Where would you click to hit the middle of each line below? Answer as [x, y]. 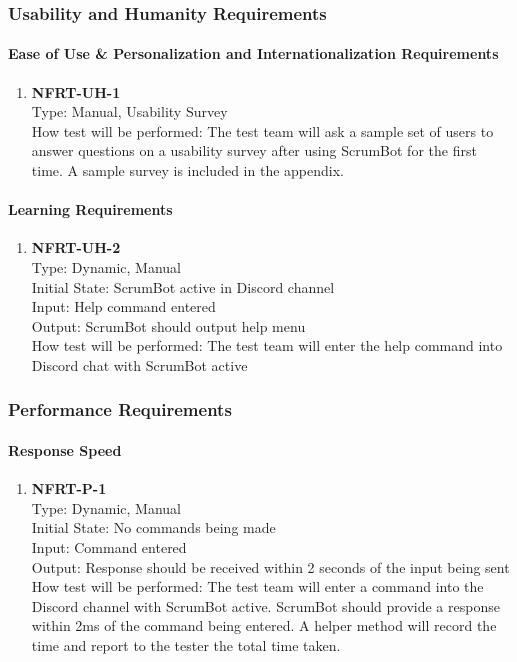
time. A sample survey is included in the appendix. [187, 170]
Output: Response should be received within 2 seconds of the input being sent [270, 566]
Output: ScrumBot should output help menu [168, 325]
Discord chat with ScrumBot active [139, 364]
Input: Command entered [109, 546]
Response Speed [65, 450]
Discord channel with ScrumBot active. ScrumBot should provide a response [265, 605]
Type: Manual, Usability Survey [129, 111]
